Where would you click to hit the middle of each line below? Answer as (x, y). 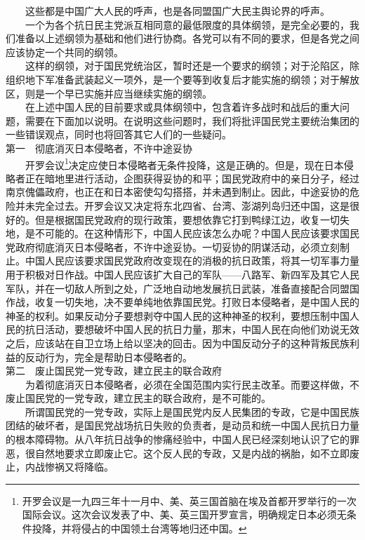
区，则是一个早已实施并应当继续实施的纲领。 (109, 93)
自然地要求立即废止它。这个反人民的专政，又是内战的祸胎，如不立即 (192, 453)
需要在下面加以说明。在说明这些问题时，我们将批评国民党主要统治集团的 (192, 120)
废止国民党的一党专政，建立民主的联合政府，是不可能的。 (138, 398)
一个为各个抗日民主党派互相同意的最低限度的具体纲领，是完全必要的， (187, 24)
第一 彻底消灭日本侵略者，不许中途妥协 (99, 148)
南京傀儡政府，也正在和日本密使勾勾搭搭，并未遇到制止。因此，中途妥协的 (178, 192)
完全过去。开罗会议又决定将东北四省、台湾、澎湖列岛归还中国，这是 (192, 205)
